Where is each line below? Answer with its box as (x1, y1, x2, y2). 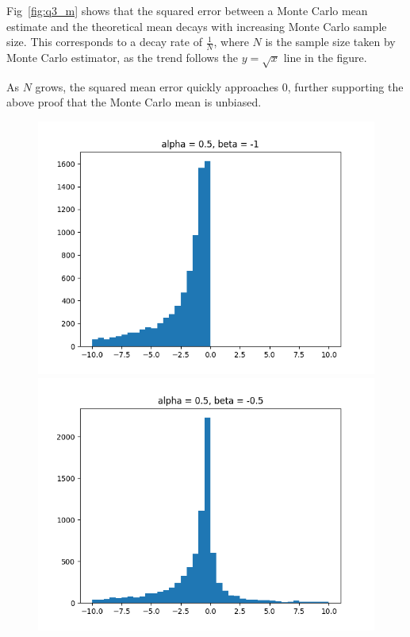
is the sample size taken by (265, 33, 396, 50)
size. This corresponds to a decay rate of (6, 33, 202, 50)
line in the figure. (283, 49, 367, 66)
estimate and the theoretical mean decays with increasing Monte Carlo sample (6, 17, 387, 34)
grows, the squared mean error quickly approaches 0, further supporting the (35, 78, 404, 95)
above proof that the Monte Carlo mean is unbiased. (6, 94, 262, 110)
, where (213, 33, 249, 50)
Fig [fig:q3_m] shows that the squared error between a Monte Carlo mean (6, 2, 368, 18)
